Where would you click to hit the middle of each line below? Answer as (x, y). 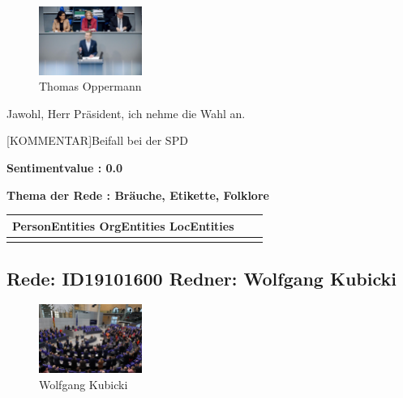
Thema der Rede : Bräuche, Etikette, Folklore (138, 195)
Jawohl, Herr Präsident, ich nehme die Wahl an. (126, 113)
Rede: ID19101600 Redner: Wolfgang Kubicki (201, 278)
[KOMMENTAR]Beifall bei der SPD (97, 140)
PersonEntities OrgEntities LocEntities (123, 225)
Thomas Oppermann (90, 86)
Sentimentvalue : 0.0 (65, 168)
